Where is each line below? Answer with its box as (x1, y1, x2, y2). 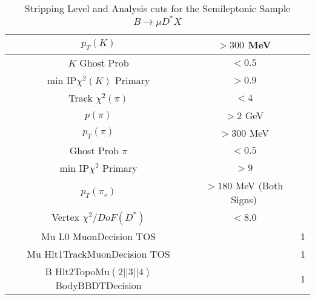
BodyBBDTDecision (55, 278, 142, 292)
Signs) (231, 192, 257, 206)
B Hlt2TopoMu (45, 264, 110, 278)
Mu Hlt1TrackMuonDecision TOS (27, 247, 170, 261)
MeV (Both (235, 178, 283, 192)
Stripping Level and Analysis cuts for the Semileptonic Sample (24, 1, 291, 15)
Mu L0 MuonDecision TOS (41, 229, 156, 243)
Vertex (51, 210, 79, 224)
